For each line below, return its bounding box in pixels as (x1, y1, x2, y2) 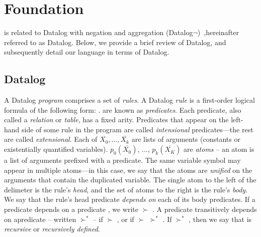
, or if (117, 213, 134, 224)
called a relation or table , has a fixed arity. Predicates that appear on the (4, 114, 229, 125)
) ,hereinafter (197, 27, 239, 38)
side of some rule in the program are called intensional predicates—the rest (22, 124, 253, 134)
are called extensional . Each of (4, 134, 98, 144)
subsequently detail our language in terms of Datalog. (4, 47, 169, 57)
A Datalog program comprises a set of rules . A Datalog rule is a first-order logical (4, 95, 255, 105)
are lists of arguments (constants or (131, 134, 240, 144)
